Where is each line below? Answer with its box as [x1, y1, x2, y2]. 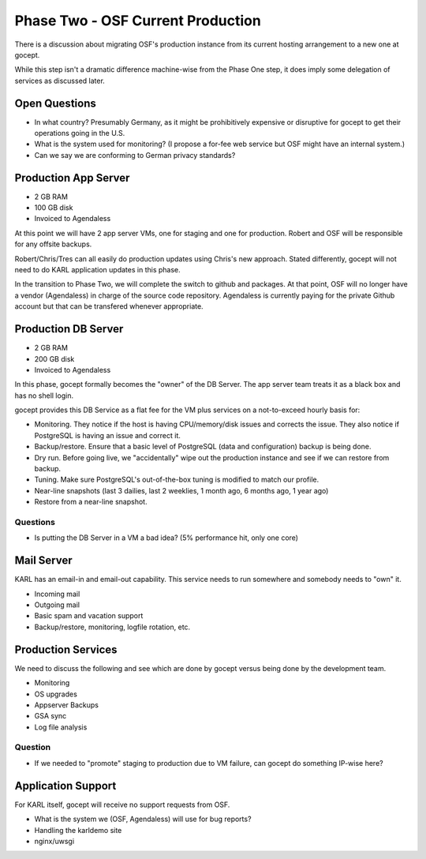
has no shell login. [14, 391, 74, 400]
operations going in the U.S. [34, 129, 125, 138]
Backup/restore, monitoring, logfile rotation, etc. [34, 622, 191, 632]
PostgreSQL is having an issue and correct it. [34, 430, 181, 440]
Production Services [14, 643, 118, 656]
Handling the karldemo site [34, 825, 122, 835]
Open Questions [14, 96, 96, 110]
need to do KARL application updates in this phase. [14, 265, 181, 275]
